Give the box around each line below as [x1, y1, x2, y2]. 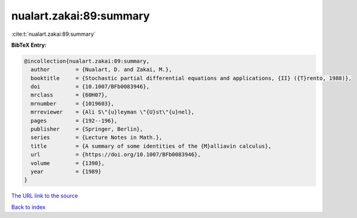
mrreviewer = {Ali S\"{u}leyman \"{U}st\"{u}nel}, [30, 109, 195, 115]
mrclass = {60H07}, [30, 92, 108, 98]
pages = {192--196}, [30, 117, 118, 124]
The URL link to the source [11, 192, 79, 200]
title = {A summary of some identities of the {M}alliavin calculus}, [30, 143, 272, 149]
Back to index [11, 203, 46, 211]
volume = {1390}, [30, 160, 105, 166]
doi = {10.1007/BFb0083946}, [30, 83, 150, 90]
